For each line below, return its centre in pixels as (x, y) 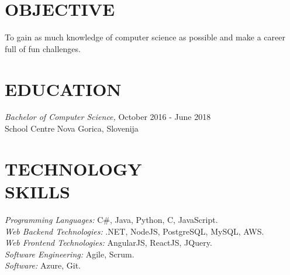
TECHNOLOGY (73, 168)
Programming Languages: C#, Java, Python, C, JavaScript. (111, 219)
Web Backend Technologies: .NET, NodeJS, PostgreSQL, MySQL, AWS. (134, 231)
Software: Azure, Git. (43, 265)
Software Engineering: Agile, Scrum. (70, 254)
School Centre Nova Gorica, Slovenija (72, 128)
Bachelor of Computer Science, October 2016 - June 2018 (108, 117)
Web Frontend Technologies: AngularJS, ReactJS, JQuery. (108, 243)
